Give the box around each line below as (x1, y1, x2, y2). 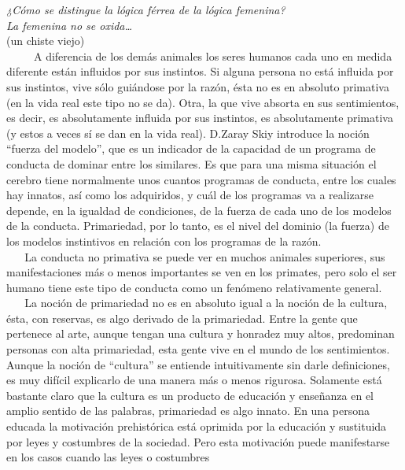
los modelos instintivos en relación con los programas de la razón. (6, 232, 322, 249)
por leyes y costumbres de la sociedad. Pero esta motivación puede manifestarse (6, 433, 390, 450)
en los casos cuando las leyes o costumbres (6, 449, 210, 465)
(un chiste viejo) (6, 32, 85, 49)
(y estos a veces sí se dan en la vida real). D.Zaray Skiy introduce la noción (6, 124, 370, 141)
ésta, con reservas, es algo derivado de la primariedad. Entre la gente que (6, 309, 358, 326)
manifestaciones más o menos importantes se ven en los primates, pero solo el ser (6, 264, 397, 280)
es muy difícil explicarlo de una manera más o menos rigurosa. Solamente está (6, 372, 382, 388)
